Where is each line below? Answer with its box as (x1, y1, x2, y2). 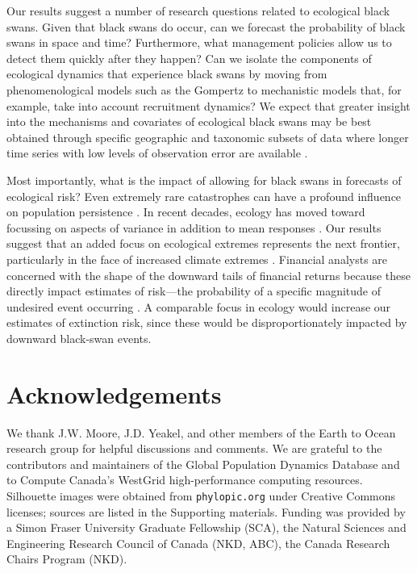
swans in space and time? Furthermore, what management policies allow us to (6, 34, 392, 51)
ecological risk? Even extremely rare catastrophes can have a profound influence (6, 187, 402, 204)
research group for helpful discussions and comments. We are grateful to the (6, 440, 382, 457)
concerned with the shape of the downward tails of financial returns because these (6, 266, 411, 283)
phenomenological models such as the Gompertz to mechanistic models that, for (6, 81, 402, 98)
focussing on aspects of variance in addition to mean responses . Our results (6, 219, 382, 236)
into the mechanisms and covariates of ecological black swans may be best (6, 113, 372, 130)
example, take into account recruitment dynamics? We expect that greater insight (6, 97, 411, 114)
